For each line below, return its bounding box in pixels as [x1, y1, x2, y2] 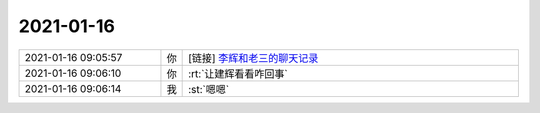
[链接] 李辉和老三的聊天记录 [188, 51, 319, 65]
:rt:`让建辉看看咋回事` [188, 66, 289, 80]
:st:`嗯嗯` [188, 82, 230, 96]
